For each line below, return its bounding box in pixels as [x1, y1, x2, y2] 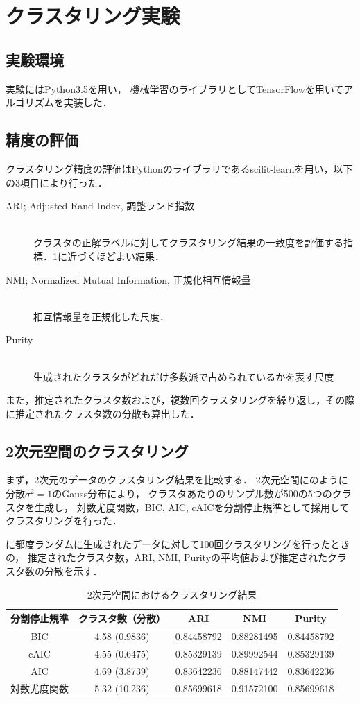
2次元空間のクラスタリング [6, 440, 189, 461]
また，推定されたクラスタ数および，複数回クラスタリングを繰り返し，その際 [6, 393, 355, 407]
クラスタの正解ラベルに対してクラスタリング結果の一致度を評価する [33, 235, 344, 250]
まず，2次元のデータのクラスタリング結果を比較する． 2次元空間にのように [6, 472, 348, 487]
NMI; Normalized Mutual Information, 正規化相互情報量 [6, 272, 251, 286]
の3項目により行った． [6, 175, 108, 189]
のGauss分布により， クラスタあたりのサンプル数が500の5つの [52, 486, 332, 501]
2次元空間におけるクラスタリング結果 [87, 587, 257, 601]
